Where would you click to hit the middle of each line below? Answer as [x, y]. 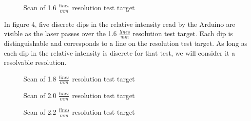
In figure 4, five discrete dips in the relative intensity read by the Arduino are [120, 24]
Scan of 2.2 [40, 111]
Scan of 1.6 [40, 7]
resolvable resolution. [35, 62]
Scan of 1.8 [40, 79]
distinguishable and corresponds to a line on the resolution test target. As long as [126, 43]
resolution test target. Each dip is [183, 33]
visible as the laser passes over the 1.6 [60, 33]
